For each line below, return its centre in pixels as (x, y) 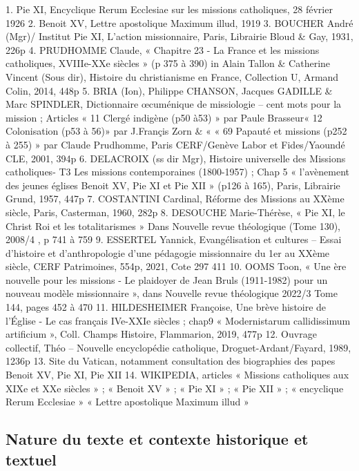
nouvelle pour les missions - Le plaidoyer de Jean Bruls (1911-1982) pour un (167, 279)
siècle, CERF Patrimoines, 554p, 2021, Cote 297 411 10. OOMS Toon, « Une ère (176, 266)
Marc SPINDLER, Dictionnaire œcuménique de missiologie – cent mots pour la (174, 104)
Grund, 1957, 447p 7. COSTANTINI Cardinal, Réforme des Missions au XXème (175, 199)
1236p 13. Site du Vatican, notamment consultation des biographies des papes (171, 361)
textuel (31, 459)
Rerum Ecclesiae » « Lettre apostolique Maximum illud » (127, 402)
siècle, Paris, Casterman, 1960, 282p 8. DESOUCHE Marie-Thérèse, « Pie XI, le (175, 212)
